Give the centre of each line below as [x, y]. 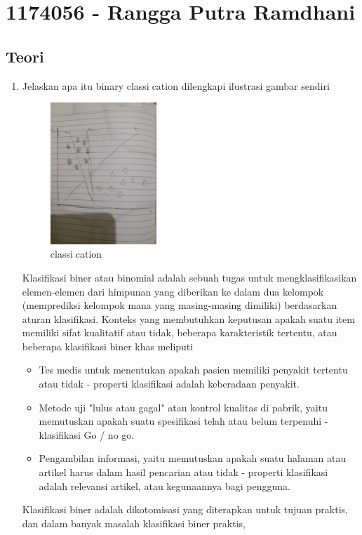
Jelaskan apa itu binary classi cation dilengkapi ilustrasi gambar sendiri [176, 85]
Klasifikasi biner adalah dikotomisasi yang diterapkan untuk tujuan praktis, [185, 509]
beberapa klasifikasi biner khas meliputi [108, 346]
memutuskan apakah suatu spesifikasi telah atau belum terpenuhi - [183, 421]
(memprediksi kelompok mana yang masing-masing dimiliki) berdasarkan [180, 305]
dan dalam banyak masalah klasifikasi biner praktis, [134, 523]
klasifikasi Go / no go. [87, 434]
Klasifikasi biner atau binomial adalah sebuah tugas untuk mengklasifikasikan [189, 277]
